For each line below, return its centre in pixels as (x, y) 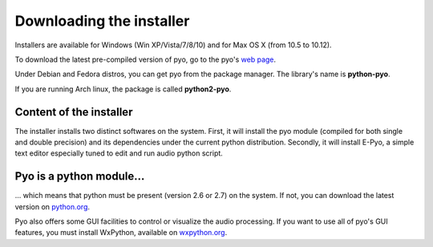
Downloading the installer (102, 21)
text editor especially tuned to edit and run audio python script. (119, 153)
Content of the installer (74, 112)
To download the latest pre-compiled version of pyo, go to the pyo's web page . (146, 59)
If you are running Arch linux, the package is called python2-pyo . (123, 89)
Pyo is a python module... (80, 176)
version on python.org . (53, 207)
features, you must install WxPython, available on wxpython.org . (121, 233)
